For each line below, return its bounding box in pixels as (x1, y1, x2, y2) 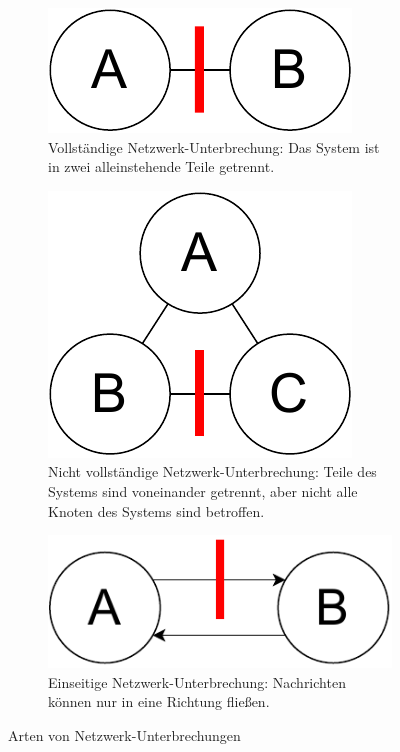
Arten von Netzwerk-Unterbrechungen (8, 724, 241, 745)
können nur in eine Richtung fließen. (48, 691, 270, 712)
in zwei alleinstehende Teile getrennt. (48, 156, 275, 177)
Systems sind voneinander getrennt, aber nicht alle (48, 480, 358, 501)
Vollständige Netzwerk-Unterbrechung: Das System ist (48, 136, 380, 157)
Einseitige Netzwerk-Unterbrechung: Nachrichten (48, 671, 346, 692)
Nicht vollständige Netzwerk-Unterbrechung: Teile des (48, 461, 377, 482)
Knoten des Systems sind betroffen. (48, 500, 265, 521)
